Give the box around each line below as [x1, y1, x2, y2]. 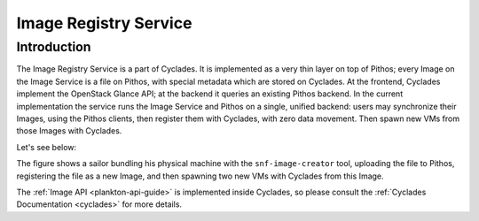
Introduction [16, 39, 91, 55]
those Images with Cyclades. [16, 126, 122, 136]
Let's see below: [16, 141, 77, 152]
